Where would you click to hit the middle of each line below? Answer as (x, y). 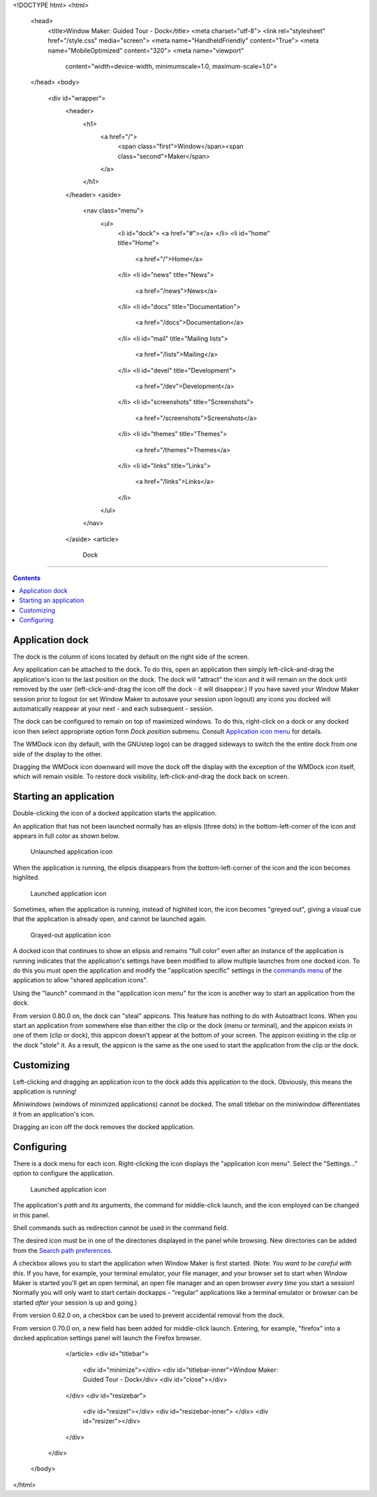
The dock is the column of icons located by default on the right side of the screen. (131, 657)
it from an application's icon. (54, 1114)
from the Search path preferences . (63, 1250)
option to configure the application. (64, 1173)
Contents (27, 578)
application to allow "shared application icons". (80, 980)
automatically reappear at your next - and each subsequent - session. (113, 709)
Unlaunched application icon (72, 852)
